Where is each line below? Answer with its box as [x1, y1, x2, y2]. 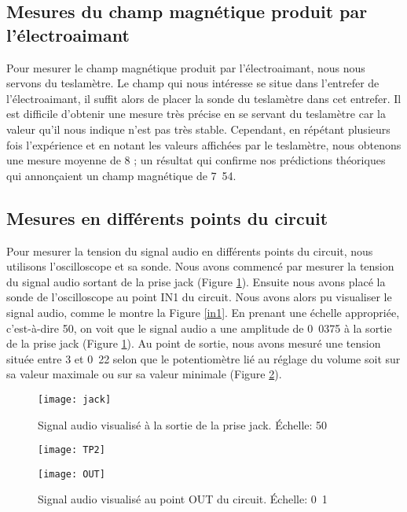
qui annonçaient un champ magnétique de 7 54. [6, 167, 236, 183]
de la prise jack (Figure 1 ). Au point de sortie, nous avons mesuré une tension [6, 335, 381, 352]
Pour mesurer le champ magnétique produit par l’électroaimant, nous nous [6, 59, 365, 76]
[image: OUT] [38, 468, 105, 480]
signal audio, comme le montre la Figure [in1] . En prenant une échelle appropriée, [6, 304, 400, 320]
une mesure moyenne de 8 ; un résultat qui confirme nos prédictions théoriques [6, 152, 386, 168]
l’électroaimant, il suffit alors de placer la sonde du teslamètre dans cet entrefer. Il [6, 90, 401, 106]
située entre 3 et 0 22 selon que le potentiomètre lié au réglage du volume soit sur [6, 350, 401, 367]
